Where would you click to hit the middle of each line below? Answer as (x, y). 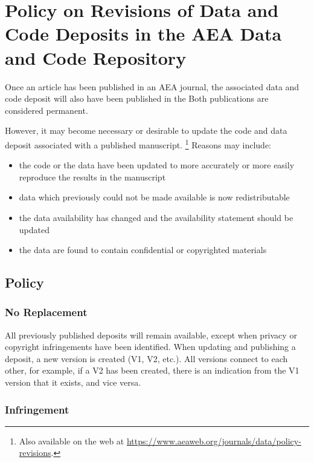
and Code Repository (96, 57)
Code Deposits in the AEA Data (143, 34)
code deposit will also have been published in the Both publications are (137, 98)
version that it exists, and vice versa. (73, 382)
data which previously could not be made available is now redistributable (154, 197)
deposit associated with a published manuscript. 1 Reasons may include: (138, 144)
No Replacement (46, 312)
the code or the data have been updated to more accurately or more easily (157, 165)
